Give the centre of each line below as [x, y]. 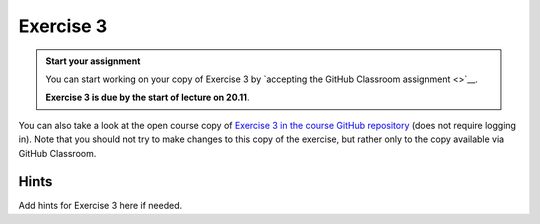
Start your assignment [93, 61]
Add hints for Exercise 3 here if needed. [100, 206]
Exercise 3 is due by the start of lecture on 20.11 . [147, 97]
